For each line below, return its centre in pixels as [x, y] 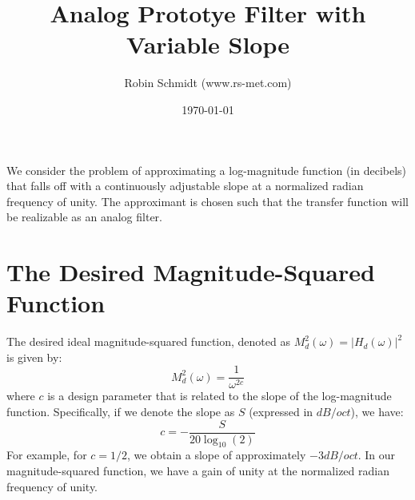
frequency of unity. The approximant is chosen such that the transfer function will [207, 201]
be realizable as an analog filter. [84, 217]
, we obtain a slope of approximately [217, 455]
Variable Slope [208, 44]
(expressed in [281, 412]
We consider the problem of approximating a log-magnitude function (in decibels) [207, 170]
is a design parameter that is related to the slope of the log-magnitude [219, 396]
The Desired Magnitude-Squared [191, 272]
